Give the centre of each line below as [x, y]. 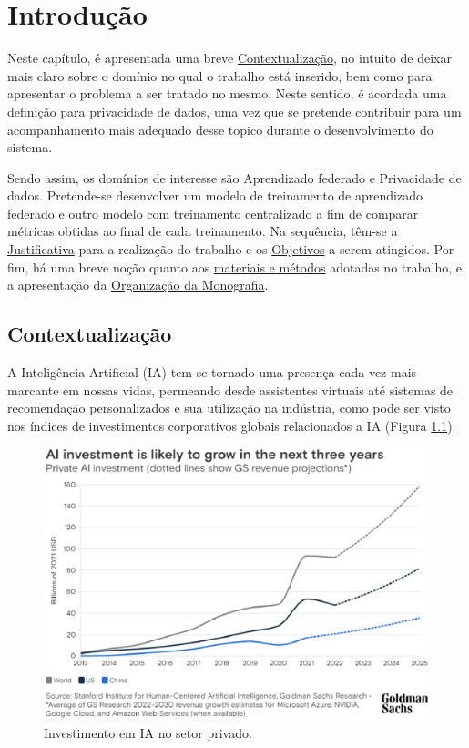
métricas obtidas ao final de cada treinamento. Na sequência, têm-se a [203, 231]
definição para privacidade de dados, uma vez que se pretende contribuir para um [234, 111]
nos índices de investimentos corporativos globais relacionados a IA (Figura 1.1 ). [232, 425]
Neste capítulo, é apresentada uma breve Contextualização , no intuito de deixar [229, 58]
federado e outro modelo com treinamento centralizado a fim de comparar [213, 213]
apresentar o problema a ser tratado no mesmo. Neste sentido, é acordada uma [227, 93]
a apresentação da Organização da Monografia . [138, 285]
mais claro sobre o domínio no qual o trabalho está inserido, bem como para [220, 75]
